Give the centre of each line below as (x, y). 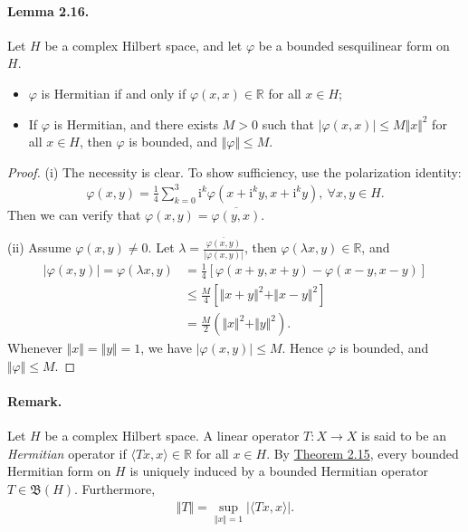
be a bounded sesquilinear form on (354, 45)
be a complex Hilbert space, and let (143, 45)
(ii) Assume (39, 247)
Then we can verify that (74, 214)
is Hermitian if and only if (114, 93)
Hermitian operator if (67, 453)
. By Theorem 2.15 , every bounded (363, 453)
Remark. (35, 400)
